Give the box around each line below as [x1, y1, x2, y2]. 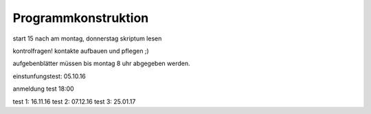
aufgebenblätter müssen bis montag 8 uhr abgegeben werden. [12, 59, 190, 68]
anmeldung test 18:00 [12, 84, 75, 93]
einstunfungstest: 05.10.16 [12, 72, 86, 80]
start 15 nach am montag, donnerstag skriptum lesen [12, 34, 162, 43]
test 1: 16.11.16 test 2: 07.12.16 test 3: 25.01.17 [12, 97, 136, 106]
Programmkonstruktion [12, 10, 149, 25]
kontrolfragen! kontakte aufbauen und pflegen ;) [12, 47, 149, 55]
